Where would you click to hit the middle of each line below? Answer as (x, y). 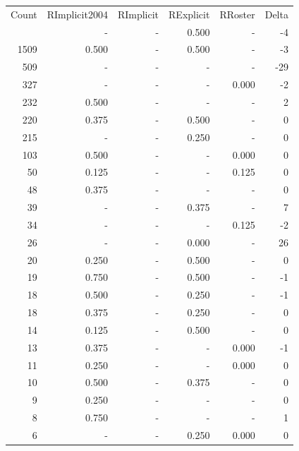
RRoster (237, 14)
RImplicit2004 (77, 14)
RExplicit (189, 14)
